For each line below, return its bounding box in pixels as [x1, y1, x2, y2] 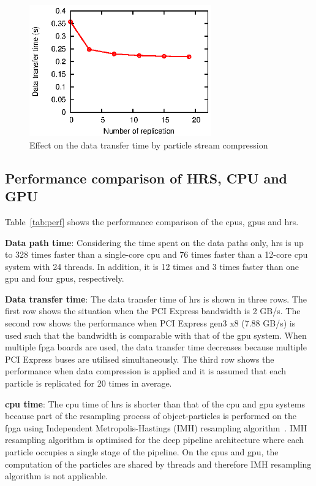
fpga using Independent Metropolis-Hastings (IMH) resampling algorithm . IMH [5, 421, 307, 434]
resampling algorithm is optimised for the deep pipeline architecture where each [5, 433, 304, 446]
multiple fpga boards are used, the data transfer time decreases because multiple [5, 341, 307, 353]
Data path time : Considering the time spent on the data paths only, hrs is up [5, 236, 304, 249]
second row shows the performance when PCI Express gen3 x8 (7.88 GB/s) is [5, 317, 296, 330]
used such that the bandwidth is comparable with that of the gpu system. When [5, 328, 307, 341]
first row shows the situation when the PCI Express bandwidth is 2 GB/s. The [5, 304, 301, 317]
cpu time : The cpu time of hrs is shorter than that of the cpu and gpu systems [5, 397, 305, 410]
